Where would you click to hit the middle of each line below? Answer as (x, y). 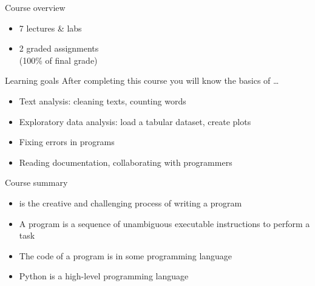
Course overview (35, 7)
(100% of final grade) (58, 60)
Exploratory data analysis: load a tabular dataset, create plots (135, 121)
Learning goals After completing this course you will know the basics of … (142, 80)
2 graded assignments (59, 48)
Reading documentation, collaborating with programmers (126, 162)
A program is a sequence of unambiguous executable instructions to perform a (164, 223)
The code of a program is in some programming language (126, 255)
